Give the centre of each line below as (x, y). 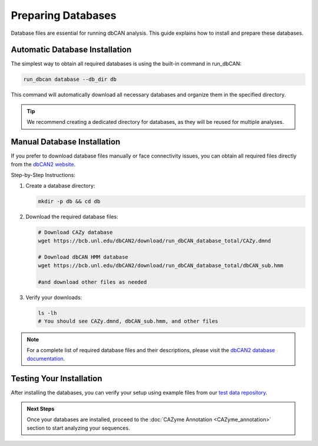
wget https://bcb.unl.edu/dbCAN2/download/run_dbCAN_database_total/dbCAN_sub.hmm (161, 265)
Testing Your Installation (57, 378)
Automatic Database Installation (71, 50)
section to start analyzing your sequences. (78, 428)
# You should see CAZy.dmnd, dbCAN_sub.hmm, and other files (128, 321)
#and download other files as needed (92, 282)
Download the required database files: (72, 217)
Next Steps (41, 409)
